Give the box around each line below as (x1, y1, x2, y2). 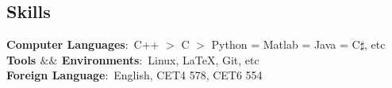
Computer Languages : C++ (6, 36, 159, 53)
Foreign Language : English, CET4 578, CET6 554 (6, 67, 263, 83)
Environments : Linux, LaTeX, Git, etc (61, 51, 259, 68)
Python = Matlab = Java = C (211, 36, 360, 53)
